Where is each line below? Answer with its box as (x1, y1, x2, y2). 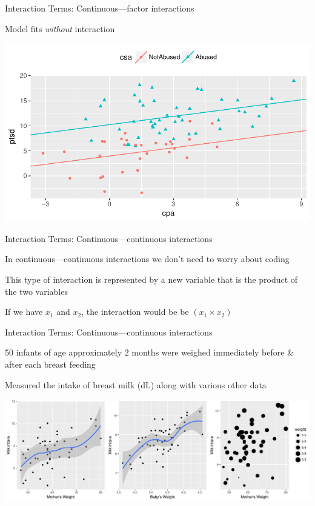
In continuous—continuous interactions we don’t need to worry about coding (5, 252, 290, 265)
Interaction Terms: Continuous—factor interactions (5, 2, 194, 14)
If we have (5, 305, 43, 318)
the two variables (5, 285, 68, 297)
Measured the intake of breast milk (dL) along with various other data (5, 378, 267, 391)
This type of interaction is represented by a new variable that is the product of (5, 272, 298, 285)
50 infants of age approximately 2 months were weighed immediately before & (5, 346, 294, 359)
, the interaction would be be (81, 305, 189, 318)
